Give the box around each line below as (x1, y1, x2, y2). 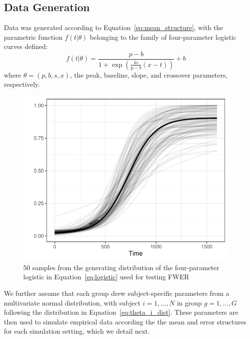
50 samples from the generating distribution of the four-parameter (23, 262, 219, 272)
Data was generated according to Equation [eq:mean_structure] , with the (4, 22, 223, 32)
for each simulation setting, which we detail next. (4, 326, 150, 336)
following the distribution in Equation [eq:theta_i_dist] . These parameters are (4, 307, 238, 317)
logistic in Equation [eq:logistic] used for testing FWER (23, 272, 189, 282)
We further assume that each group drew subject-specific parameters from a (4, 288, 229, 298)
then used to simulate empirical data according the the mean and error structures (4, 316, 247, 326)
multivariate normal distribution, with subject (4, 297, 141, 307)
